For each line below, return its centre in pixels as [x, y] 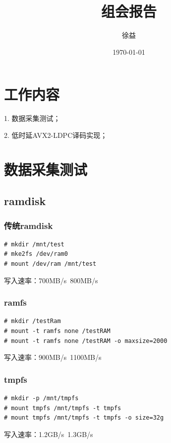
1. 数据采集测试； [32, 118]
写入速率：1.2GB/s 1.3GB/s [49, 434]
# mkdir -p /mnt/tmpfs [41, 398]
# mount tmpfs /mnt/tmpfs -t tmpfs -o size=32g [84, 418]
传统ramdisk [28, 225]
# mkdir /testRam [32, 321]
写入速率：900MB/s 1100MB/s [53, 357]
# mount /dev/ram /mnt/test [50, 264]
